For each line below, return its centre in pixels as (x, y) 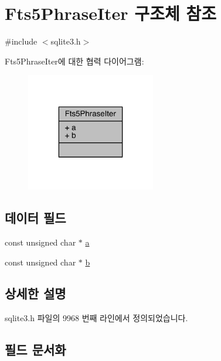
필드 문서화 (35, 350)
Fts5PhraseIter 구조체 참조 (110, 13)
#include (21, 41)
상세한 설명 (35, 293)
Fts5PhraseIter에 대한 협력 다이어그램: (74, 61)
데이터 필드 (35, 218)
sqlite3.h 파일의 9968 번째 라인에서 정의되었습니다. (96, 318)
